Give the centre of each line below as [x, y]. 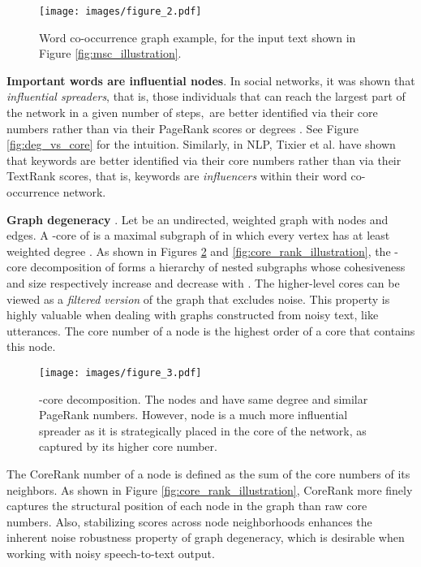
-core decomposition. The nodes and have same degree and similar [204, 398]
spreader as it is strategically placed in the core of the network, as [203, 430]
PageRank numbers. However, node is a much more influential [193, 415]
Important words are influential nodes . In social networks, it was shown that [211, 80]
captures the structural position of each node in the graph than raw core [187, 506]
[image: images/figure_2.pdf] [120, 11]
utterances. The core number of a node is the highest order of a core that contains [211, 330]
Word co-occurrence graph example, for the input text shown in [198, 37]
